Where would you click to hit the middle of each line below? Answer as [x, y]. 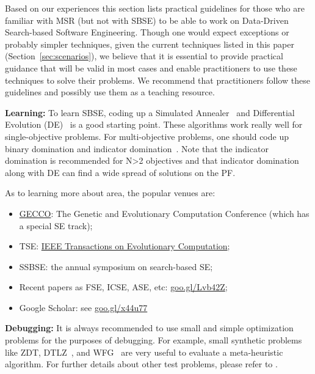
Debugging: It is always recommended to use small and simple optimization [149, 328]
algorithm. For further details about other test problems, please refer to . [141, 364]
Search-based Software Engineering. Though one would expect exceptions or [147, 32]
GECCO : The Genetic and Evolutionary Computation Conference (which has [164, 213]
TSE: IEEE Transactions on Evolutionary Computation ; [125, 246]
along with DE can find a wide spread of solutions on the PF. [120, 172]
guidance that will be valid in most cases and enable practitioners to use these [151, 68]
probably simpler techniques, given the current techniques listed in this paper [150, 44]
